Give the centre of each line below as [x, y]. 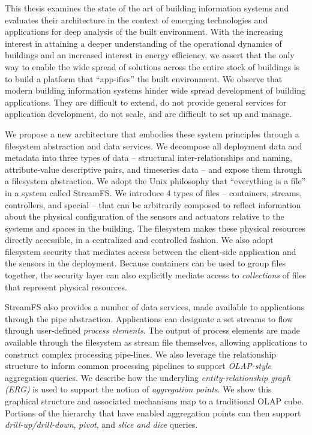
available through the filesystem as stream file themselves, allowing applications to [156, 342]
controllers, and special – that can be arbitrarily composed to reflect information [153, 204]
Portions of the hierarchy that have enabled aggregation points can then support [153, 412]
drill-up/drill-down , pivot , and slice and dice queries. [101, 424]
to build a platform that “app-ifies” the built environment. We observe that [144, 78]
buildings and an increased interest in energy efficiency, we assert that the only [150, 55]
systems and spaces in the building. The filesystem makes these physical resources [155, 228]
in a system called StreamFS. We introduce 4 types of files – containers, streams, [154, 192]
